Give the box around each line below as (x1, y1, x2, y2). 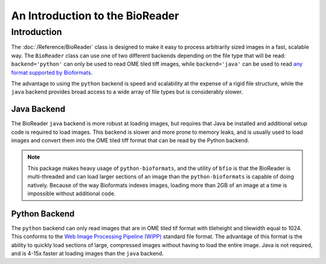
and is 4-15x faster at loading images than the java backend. (11, 250, 164, 257)
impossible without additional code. (27, 190, 116, 197)
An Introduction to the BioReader (11, 9, 179, 22)
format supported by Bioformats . (11, 69, 93, 76)
